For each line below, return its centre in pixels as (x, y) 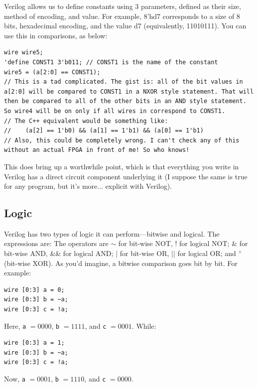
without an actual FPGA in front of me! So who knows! (97, 150)
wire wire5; (24, 53)
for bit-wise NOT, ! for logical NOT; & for (183, 243)
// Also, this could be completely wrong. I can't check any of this (122, 140)
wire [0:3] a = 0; (34, 290)
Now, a (15, 379)
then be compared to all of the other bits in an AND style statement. (125, 101)
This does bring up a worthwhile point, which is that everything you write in (122, 166)
